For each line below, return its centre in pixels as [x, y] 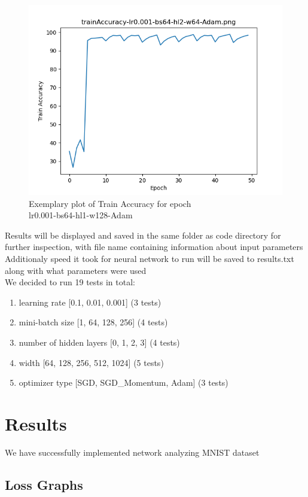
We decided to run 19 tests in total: [70, 282]
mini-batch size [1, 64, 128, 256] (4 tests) [93, 322]
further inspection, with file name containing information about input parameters [154, 247]
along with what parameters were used [76, 270]
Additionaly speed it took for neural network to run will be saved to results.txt [150, 258]
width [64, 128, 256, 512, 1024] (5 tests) [91, 362]
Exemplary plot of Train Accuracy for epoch [110, 203]
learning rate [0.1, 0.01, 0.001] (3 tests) [90, 302]
